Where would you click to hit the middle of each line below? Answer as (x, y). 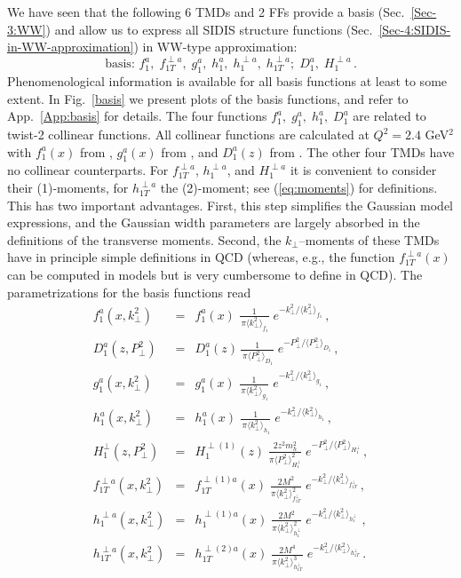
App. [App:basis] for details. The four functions (137, 116)
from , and (190, 151)
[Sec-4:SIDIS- (415, 29)
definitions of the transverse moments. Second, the (144, 239)
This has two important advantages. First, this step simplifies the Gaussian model (230, 205)
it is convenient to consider (363, 170)
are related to (389, 116)
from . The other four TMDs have (362, 151)
